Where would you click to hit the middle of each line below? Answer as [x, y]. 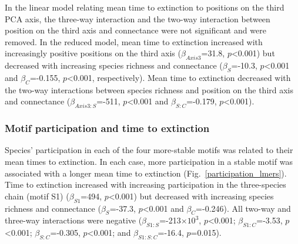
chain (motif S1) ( [37, 196]
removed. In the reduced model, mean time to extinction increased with [134, 41]
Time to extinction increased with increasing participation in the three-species [145, 184]
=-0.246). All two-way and [243, 208]
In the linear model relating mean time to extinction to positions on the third [145, 7]
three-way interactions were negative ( [73, 220]
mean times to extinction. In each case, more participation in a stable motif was [149, 161]
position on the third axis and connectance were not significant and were [135, 30]
